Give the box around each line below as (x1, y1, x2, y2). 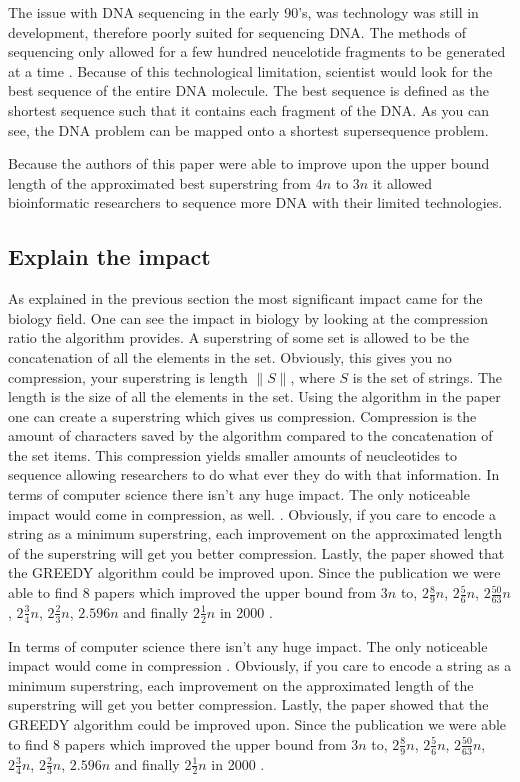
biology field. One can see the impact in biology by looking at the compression (8, 307, 489, 328)
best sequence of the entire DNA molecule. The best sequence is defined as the (8, 80, 489, 101)
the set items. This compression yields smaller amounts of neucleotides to (8, 444, 458, 465)
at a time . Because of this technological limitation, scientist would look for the (8, 60, 493, 81)
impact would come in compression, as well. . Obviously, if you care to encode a (8, 503, 497, 524)
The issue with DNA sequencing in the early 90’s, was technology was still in (8, 2, 479, 22)
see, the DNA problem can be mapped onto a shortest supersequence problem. (8, 119, 489, 140)
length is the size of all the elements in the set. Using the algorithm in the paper (8, 386, 501, 407)
